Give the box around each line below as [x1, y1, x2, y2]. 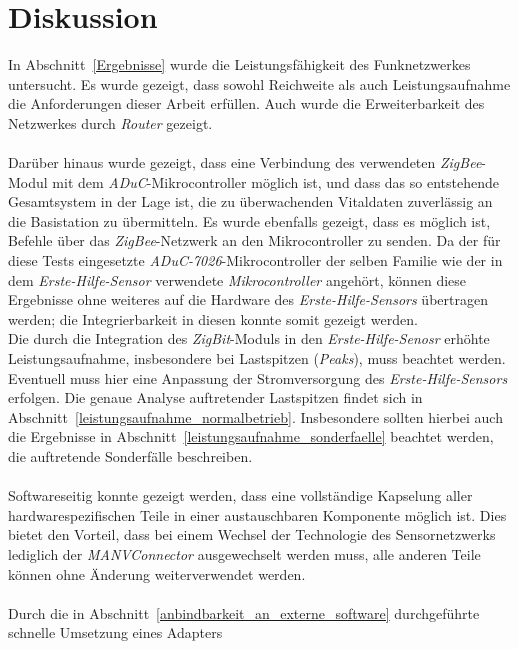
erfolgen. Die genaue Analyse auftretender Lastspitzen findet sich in [8, 387, 423, 408]
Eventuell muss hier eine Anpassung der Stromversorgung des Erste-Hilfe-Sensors [8, 367, 508, 388]
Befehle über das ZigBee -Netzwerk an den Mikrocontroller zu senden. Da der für [8, 230, 501, 251]
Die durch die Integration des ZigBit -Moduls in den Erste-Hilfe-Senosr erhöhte [8, 328, 490, 349]
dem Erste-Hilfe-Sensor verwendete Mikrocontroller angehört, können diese [8, 269, 467, 290]
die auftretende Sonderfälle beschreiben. [8, 446, 253, 466]
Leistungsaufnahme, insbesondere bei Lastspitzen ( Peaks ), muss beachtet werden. [8, 348, 506, 369]
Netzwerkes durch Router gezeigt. [8, 112, 213, 133]
